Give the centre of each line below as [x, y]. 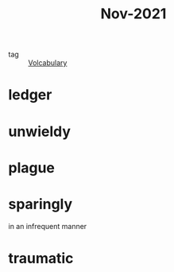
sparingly [41, 204]
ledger [30, 95]
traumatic [41, 258]
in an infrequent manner [48, 226]
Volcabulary [48, 63]
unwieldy [40, 131]
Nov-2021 [133, 14]
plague [32, 167]
